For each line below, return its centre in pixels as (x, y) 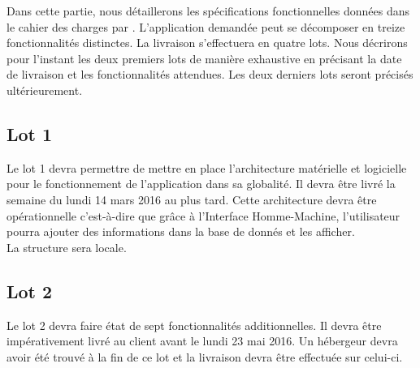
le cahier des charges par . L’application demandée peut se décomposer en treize (206, 26)
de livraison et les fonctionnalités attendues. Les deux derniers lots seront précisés (210, 74)
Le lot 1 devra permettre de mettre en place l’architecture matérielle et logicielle (207, 167)
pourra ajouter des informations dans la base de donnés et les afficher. (181, 231)
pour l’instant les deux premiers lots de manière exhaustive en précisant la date (204, 58)
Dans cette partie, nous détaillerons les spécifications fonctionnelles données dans (208, 11)
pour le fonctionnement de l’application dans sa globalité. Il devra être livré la (201, 184)
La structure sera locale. (67, 247)
